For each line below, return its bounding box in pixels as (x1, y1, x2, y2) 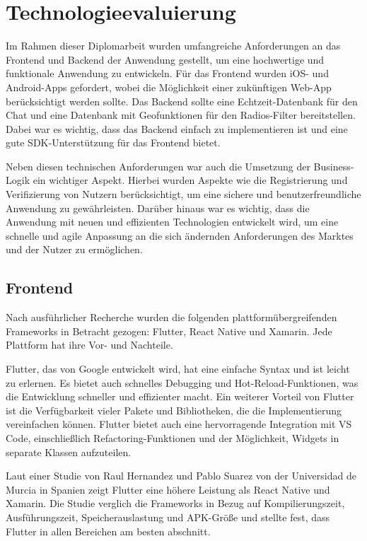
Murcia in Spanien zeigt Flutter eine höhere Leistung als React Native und (6, 482, 330, 496)
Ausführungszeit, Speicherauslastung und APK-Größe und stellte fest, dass (6, 509, 330, 524)
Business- (313, 158, 354, 173)
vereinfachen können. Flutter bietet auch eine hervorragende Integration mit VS (6, 417, 352, 431)
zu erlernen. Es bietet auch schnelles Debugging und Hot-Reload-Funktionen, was (6, 375, 359, 390)
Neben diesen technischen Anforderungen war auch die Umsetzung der (6, 158, 310, 173)
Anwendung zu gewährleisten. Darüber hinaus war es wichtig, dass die (6, 200, 310, 215)
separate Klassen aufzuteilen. (6, 444, 132, 459)
